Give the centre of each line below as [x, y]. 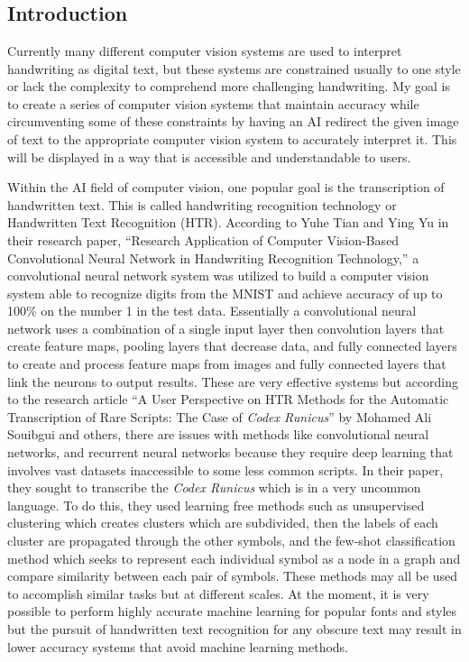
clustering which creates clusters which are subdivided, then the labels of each [223, 523]
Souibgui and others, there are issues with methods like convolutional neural [218, 434]
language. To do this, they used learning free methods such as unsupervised [216, 505]
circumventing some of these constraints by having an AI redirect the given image [233, 121]
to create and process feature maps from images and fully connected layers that [227, 364]
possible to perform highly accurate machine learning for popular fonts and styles [232, 611]
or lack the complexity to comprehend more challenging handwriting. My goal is [229, 86]
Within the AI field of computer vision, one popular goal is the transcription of [226, 187]
